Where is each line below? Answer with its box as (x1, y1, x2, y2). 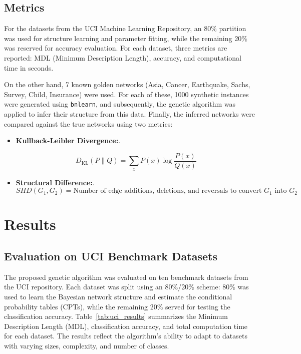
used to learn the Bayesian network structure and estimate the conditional (4, 291, 232, 302)
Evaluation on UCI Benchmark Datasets (4, 248, 217, 264)
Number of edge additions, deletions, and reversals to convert (73, 187, 262, 195)
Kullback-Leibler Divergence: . (16, 135, 121, 146)
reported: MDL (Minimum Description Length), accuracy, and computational (4, 52, 241, 63)
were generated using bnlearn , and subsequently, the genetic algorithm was (4, 99, 235, 109)
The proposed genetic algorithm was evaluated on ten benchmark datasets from (4, 271, 248, 282)
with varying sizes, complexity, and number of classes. (4, 340, 169, 350)
